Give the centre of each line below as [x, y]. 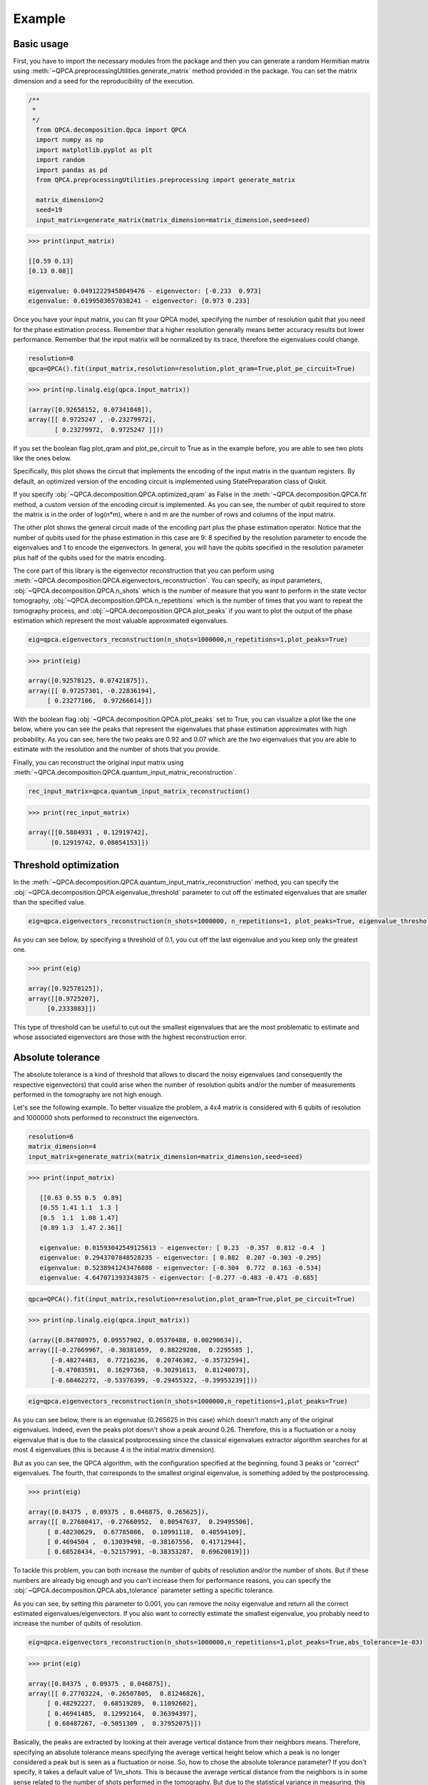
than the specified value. [50, 902]
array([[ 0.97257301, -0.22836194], [92, 690]
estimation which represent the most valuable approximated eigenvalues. [121, 620]
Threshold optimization [66, 865]
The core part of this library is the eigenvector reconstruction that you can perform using [144, 570]
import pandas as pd [72, 170]
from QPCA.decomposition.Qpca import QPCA [111, 130]
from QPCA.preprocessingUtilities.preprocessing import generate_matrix [166, 180]
